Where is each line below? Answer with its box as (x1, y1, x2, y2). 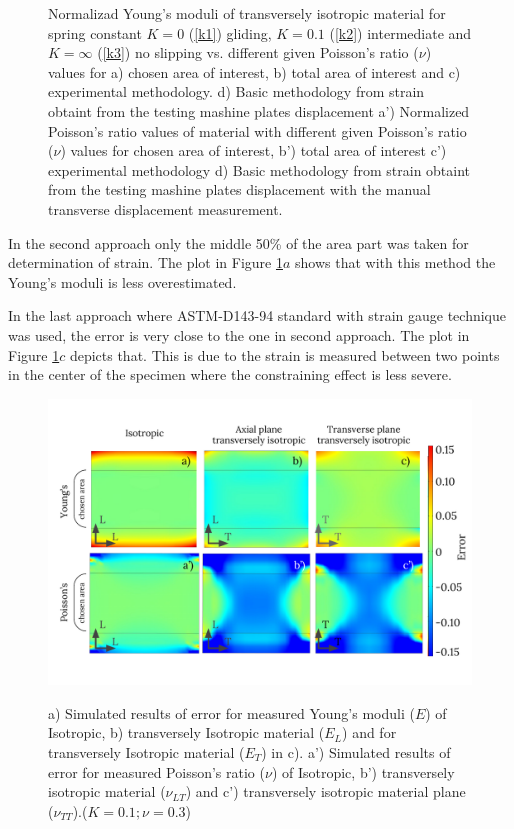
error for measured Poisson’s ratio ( (48, 761, 265, 782)
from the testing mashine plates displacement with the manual (48, 179, 431, 200)
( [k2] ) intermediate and (329, 22, 472, 43)
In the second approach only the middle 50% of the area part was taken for (8, 232, 469, 253)
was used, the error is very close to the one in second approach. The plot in (8, 324, 470, 345)
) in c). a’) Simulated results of (261, 742, 451, 762)
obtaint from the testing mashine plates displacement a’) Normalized (48, 100, 470, 121)
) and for (342, 722, 397, 743)
